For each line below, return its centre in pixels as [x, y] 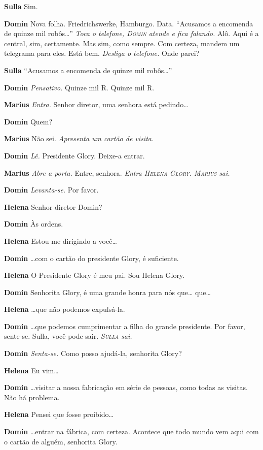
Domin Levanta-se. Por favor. [51, 190]
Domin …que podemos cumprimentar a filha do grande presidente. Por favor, [125, 326]
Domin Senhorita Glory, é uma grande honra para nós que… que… [107, 292]
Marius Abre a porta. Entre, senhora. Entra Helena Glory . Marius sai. [117, 172]
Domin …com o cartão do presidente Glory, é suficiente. [91, 258]
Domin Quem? [28, 121]
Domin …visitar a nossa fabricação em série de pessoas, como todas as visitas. [126, 387]
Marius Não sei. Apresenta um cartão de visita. [79, 138]
